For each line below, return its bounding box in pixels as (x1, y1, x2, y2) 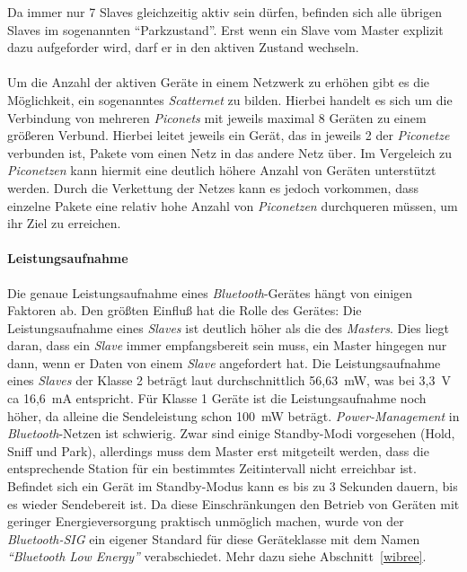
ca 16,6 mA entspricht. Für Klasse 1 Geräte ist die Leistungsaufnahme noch (7, 389, 427, 408)
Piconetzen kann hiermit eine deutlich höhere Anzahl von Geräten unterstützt (7, 161, 436, 180)
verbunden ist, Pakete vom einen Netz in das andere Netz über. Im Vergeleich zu (7, 143, 453, 162)
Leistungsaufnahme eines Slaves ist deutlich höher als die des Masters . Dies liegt (7, 318, 449, 337)
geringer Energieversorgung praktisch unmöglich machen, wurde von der (7, 512, 404, 531)
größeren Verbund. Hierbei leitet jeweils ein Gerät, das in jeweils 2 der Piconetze (7, 126, 450, 145)
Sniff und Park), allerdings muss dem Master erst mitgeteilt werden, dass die (7, 441, 429, 460)
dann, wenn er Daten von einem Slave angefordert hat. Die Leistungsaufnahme (7, 353, 441, 372)
